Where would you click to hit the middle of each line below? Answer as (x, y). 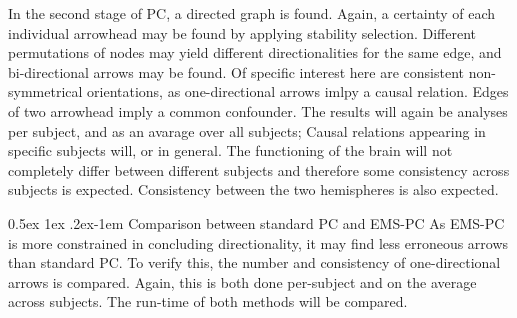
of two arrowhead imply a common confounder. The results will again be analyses (258, 110)
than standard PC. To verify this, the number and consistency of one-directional (254, 262)
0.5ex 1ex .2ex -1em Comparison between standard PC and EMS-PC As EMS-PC (256, 222)
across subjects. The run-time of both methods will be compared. (208, 301)
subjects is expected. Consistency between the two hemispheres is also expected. (253, 189)
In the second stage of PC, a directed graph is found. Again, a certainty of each (252, 13)
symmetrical (45, 91)
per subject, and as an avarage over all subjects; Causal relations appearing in (247, 130)
